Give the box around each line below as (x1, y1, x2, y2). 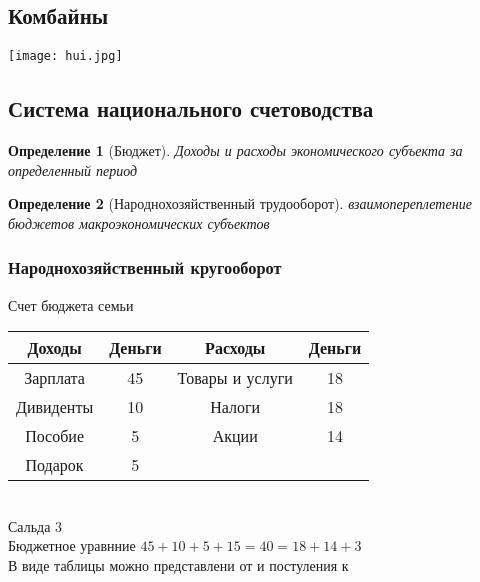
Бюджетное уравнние (8, 535, 136, 556)
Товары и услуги (177, 366, 293, 390)
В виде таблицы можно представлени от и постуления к (8, 555, 349, 576)
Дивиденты (16, 395, 94, 419)
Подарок (25, 453, 84, 477)
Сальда (8, 515, 51, 536)
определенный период (8, 159, 138, 180)
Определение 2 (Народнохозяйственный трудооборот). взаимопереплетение (8, 193, 472, 214)
